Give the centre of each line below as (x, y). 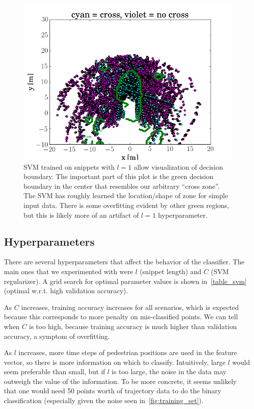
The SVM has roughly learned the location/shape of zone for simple (126, 195)
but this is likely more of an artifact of (81, 215)
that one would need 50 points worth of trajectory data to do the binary (113, 391)
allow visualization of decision (178, 166)
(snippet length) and (170, 271)
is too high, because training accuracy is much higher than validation (133, 326)
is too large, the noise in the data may (169, 371)
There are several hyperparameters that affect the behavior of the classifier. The (124, 262)
